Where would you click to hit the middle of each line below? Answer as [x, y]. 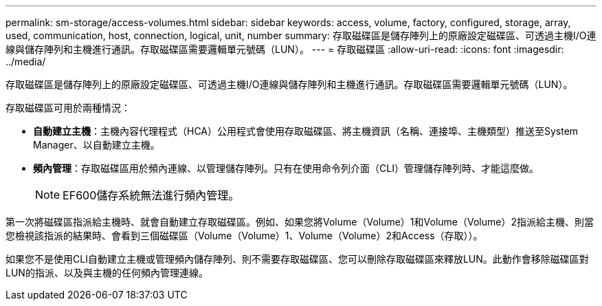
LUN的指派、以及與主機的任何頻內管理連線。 [107, 273]
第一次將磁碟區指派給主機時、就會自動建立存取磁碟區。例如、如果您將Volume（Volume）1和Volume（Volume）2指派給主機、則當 [300, 222]
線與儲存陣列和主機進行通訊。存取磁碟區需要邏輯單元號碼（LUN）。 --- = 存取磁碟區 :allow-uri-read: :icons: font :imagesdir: [285, 49]
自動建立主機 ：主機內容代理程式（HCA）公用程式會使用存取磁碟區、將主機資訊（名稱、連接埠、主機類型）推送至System [306, 131]
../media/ [26, 62]
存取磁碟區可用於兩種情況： [68, 108]
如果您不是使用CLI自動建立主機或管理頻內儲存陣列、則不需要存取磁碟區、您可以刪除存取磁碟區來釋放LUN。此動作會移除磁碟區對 [297, 259]
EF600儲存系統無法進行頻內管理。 [151, 195]
